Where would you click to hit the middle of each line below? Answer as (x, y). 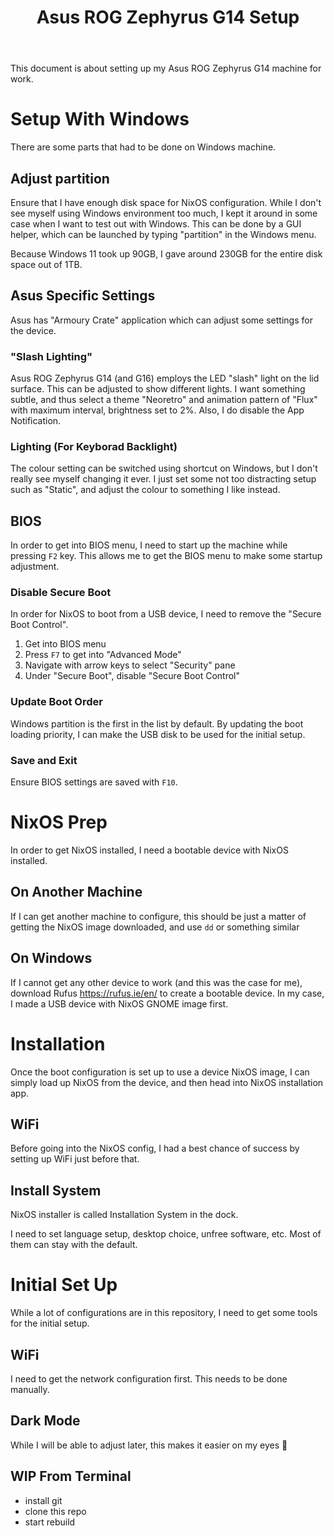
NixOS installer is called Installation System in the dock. (124, 1215)
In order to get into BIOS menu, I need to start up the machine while (149, 545)
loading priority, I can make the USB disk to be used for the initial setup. (158, 734)
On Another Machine (76, 892)
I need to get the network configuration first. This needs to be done (149, 1378)
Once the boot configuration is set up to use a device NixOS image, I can (160, 1072)
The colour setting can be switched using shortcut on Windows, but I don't (164, 468)
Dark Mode (45, 1421)
